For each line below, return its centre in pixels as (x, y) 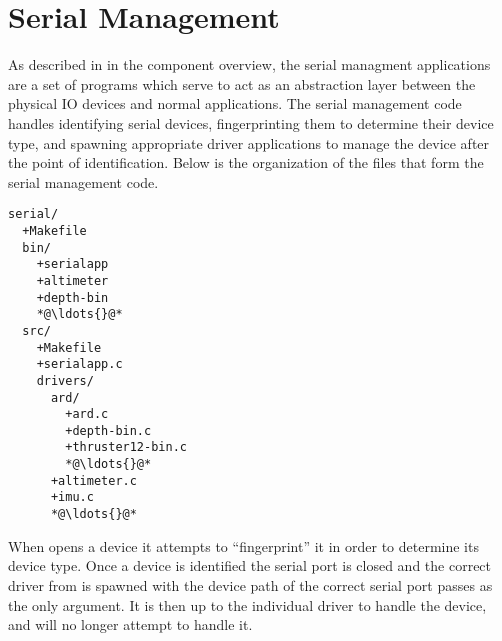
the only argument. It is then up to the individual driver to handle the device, (247, 604)
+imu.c (72, 497)
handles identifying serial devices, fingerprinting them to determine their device (251, 122)
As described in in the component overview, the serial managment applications (249, 64)
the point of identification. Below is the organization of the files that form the (246, 162)
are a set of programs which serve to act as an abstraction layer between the (242, 83)
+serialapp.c (79, 364)
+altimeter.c (93, 480)
